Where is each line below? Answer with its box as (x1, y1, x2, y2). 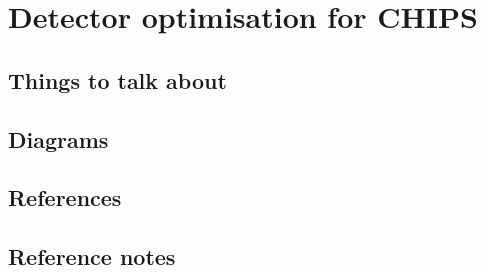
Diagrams (8, 123, 109, 154)
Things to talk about (8, 64, 227, 95)
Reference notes (8, 241, 176, 272)
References (8, 182, 122, 213)
